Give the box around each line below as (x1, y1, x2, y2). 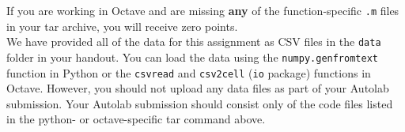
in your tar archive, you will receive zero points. (6, 17, 238, 34)
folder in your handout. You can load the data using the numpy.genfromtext (6, 48, 378, 65)
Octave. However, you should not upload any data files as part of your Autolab (6, 80, 389, 96)
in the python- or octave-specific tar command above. (6, 111, 266, 127)
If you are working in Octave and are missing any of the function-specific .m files (6, 2, 399, 18)
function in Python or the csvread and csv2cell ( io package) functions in (6, 64, 371, 81)
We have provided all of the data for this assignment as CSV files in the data (6, 33, 381, 50)
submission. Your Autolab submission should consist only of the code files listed (6, 95, 393, 111)
